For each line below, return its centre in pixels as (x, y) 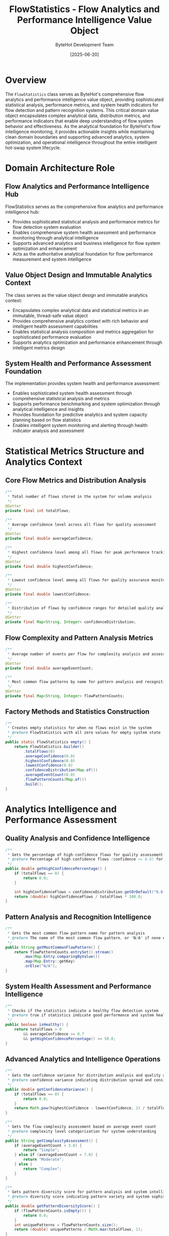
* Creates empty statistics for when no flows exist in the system (79, 728)
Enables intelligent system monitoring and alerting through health (80, 425)
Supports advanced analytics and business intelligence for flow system (86, 243)
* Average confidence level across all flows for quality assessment (82, 524)
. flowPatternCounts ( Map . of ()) (55, 780)
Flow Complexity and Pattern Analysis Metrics (79, 638)
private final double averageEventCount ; (49, 668)
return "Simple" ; (41, 1150)
